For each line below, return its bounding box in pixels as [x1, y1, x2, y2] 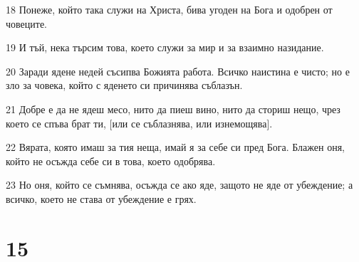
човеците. [6, 16, 47, 31]
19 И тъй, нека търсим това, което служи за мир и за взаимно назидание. [6, 40, 324, 55]
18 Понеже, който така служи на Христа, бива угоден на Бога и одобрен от [6, 2, 333, 16]
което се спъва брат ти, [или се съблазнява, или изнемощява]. [6, 115, 273, 130]
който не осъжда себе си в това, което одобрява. [6, 153, 216, 168]
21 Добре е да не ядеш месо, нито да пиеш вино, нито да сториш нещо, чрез [6, 101, 340, 116]
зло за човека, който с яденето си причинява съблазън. [6, 78, 243, 93]
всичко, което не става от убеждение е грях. [6, 191, 197, 206]
